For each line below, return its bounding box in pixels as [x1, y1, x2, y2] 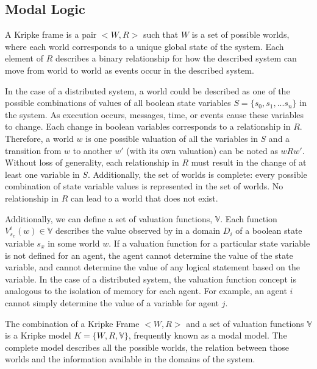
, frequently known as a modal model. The [128, 329, 287, 342]
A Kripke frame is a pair [5, 28, 97, 41]
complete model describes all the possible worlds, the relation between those [5, 340, 290, 353]
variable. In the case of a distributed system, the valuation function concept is [5, 272, 297, 285]
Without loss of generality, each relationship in [5, 156, 179, 169]
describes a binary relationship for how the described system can [55, 52, 297, 65]
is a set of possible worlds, [191, 28, 290, 41]
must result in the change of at [191, 156, 307, 169]
